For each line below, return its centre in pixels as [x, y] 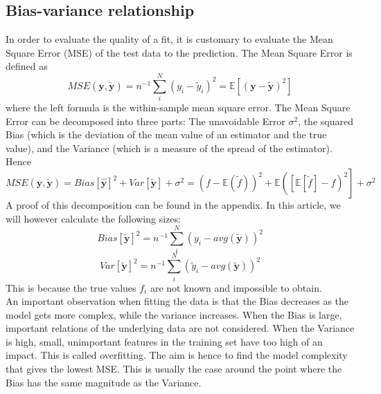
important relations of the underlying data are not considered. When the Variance [180, 328]
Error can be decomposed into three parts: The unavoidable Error [145, 121]
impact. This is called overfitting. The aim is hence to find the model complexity [177, 355]
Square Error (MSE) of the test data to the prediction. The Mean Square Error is [179, 52]
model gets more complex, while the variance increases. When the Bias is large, [174, 314]
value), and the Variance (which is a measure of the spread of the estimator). [169, 148]
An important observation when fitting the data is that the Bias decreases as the [177, 301]
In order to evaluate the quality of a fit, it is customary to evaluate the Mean [169, 39]
